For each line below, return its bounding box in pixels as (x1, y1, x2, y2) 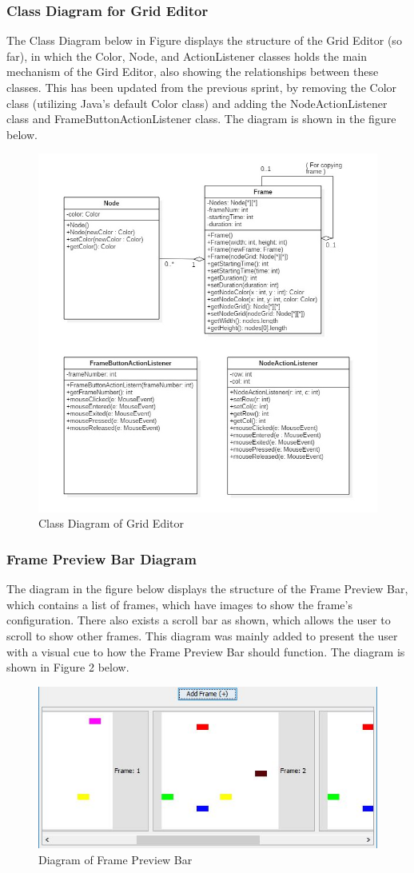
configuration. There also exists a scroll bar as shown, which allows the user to (6, 612, 391, 628)
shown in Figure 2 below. (6, 659, 129, 676)
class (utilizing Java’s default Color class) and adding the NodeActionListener (6, 94, 388, 111)
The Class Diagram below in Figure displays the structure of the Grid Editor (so (6, 32, 402, 49)
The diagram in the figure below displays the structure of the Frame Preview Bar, (6, 580, 408, 597)
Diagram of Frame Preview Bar (38, 851, 193, 867)
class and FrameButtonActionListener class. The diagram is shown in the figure (6, 110, 396, 127)
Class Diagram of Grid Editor (38, 515, 184, 532)
